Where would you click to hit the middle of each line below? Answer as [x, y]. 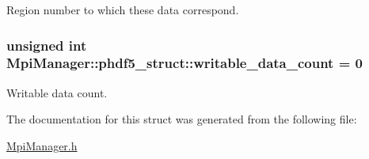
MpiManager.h [42, 145]
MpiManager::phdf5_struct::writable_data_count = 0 [184, 63]
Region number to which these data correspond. [123, 9]
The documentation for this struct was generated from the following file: [182, 119]
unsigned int [47, 45]
